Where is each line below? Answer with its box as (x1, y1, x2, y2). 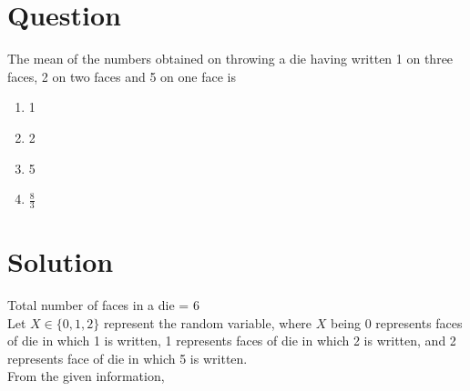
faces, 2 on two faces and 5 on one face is (7, 66, 237, 85)
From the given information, (7, 366, 165, 386)
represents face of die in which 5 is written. (7, 348, 248, 367)
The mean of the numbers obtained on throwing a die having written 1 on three (7, 49, 454, 68)
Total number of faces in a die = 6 (7, 296, 199, 315)
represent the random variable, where (103, 313, 312, 332)
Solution (7, 243, 114, 280)
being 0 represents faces (330, 313, 463, 332)
